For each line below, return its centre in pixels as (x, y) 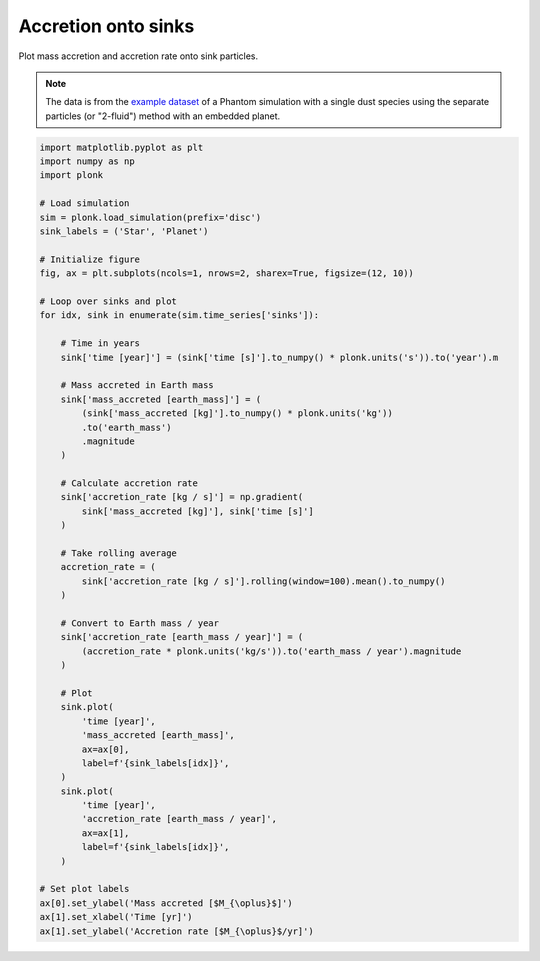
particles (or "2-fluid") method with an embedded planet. (163, 116)
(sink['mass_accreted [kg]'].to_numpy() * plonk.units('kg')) (237, 413)
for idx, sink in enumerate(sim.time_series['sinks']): (179, 315)
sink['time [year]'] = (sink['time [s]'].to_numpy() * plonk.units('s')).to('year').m (279, 357)
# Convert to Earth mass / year (140, 623)
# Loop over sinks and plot (108, 301)
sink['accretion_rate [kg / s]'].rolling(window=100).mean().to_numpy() (263, 581)
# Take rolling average (118, 553)
